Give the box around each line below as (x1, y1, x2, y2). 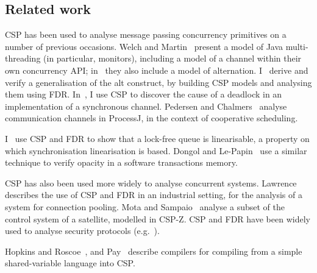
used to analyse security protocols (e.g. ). (5, 224, 160, 237)
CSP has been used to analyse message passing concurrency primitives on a (5, 28, 287, 41)
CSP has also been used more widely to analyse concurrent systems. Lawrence (5, 176, 297, 189)
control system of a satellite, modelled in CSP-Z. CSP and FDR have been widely (5, 212, 310, 225)
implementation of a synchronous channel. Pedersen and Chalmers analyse (5, 99, 287, 112)
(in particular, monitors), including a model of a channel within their (43, 52, 302, 65)
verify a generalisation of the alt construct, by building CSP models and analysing (5, 76, 312, 88)
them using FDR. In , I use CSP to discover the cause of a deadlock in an (5, 88, 282, 101)
